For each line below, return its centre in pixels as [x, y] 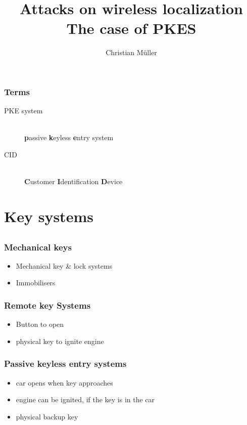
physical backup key [47, 416]
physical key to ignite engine [60, 341]
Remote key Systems [47, 305]
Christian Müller [131, 52]
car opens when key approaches [64, 382]
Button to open [40, 324]
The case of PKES [131, 28]
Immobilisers [36, 283]
